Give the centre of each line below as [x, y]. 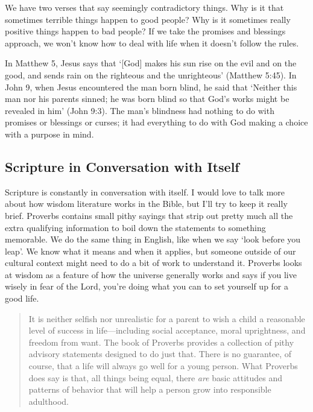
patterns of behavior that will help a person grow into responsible [150, 389]
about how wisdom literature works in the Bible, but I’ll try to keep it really [146, 204]
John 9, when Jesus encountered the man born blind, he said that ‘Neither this [151, 87]
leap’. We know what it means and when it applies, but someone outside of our [150, 251]
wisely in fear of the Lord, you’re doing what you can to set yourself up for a [147, 286]
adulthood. [49, 401]
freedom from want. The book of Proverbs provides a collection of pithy [161, 342]
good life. [22, 298]
